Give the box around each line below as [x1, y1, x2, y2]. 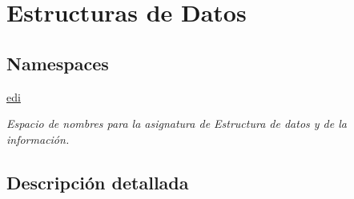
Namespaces [6, 50, 109, 75]
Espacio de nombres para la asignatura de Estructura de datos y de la [6, 115, 347, 132]
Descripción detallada [6, 169, 189, 194]
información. [6, 130, 70, 147]
